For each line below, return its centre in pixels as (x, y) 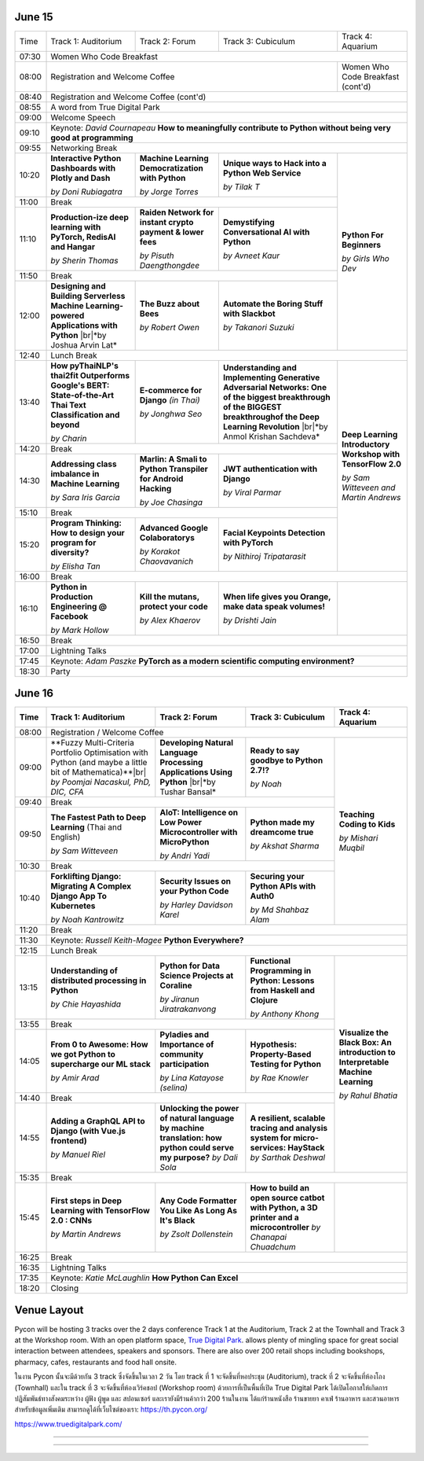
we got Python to (83, 1054)
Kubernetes (73, 906)
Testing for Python (286, 1064)
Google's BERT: (80, 385)
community (182, 1054)
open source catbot (287, 1198)
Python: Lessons (282, 981)
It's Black (177, 1220)
